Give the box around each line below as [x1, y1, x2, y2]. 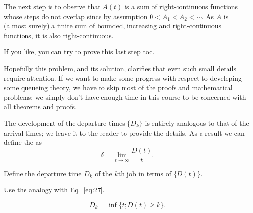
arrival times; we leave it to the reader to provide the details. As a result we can [4, 127, 245, 138]
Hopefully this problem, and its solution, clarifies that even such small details [4, 63, 236, 73]
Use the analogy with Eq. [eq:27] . [4, 185, 105, 195]
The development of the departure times [4, 118, 125, 128]
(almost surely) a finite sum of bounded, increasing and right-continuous [4, 21, 222, 31]
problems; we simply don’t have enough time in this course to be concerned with [4, 92, 246, 102]
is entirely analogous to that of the [145, 118, 249, 128]
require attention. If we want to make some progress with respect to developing [4, 72, 242, 83]
